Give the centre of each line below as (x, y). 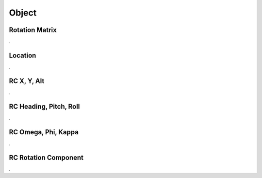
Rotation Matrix (33, 30)
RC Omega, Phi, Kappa (44, 132)
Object (23, 13)
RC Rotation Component (46, 157)
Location (23, 55)
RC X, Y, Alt (27, 81)
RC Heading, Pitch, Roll (44, 106)
